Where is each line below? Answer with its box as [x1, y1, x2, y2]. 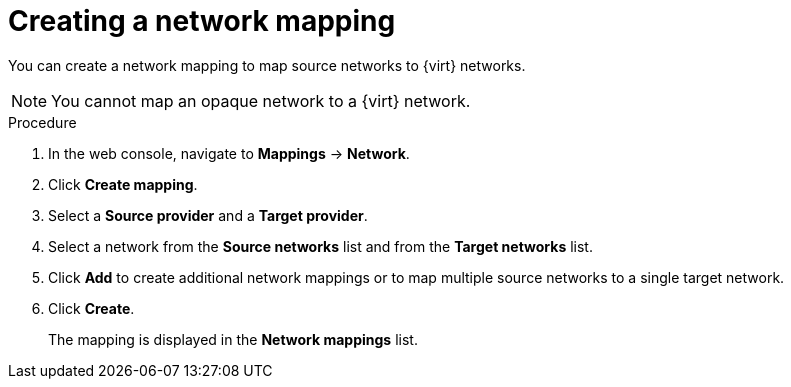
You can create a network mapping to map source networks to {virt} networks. [8, 56, 526, 74]
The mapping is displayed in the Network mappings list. [48, 330, 418, 348]
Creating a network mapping [8, 4, 396, 38]
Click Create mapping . [48, 175, 198, 193]
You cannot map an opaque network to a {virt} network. [51, 90, 471, 111]
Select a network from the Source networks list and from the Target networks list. [48, 237, 593, 255]
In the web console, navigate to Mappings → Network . [48, 144, 410, 162]
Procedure [8, 113, 77, 131]
